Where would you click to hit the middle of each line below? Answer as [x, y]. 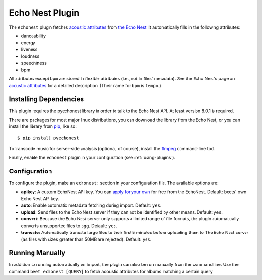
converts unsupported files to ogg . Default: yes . [69, 226]
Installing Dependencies [47, 99]
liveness [29, 49]
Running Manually [37, 253]
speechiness [34, 63]
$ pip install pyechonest [49, 138]
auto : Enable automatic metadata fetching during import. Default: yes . [91, 205]
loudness [30, 56]
